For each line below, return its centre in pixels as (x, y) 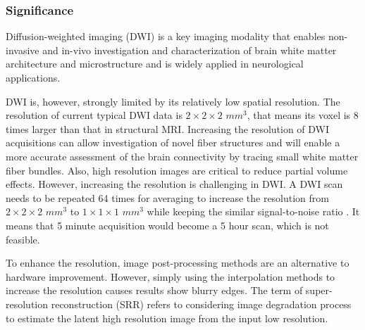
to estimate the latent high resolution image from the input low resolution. (167, 318)
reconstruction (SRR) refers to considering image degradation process (201, 304)
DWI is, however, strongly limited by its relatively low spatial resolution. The (173, 101)
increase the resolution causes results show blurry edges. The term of (154, 290)
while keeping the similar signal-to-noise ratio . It (253, 211)
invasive (23, 50)
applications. (33, 77)
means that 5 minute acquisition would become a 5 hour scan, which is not (167, 225)
